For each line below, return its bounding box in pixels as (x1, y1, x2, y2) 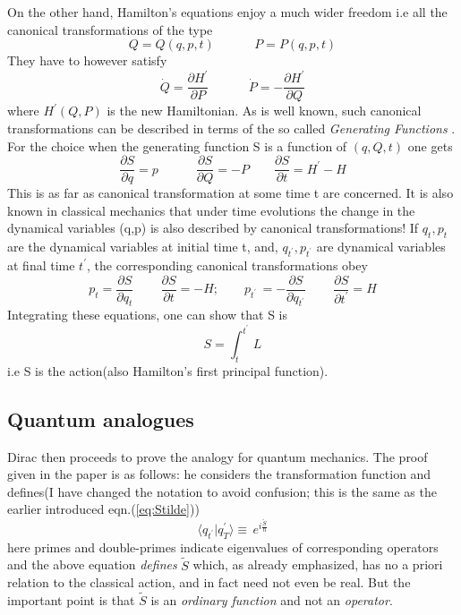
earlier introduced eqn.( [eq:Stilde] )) (7, 500, 200, 518)
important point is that (7, 591, 135, 610)
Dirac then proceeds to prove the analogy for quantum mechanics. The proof (7, 447, 428, 466)
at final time (7, 255, 75, 274)
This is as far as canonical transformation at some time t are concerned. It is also (7, 184, 454, 202)
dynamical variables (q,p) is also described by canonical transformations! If (7, 218, 419, 237)
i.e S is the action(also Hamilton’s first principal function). (7, 361, 329, 380)
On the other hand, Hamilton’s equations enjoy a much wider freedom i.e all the (7, 3, 448, 21)
